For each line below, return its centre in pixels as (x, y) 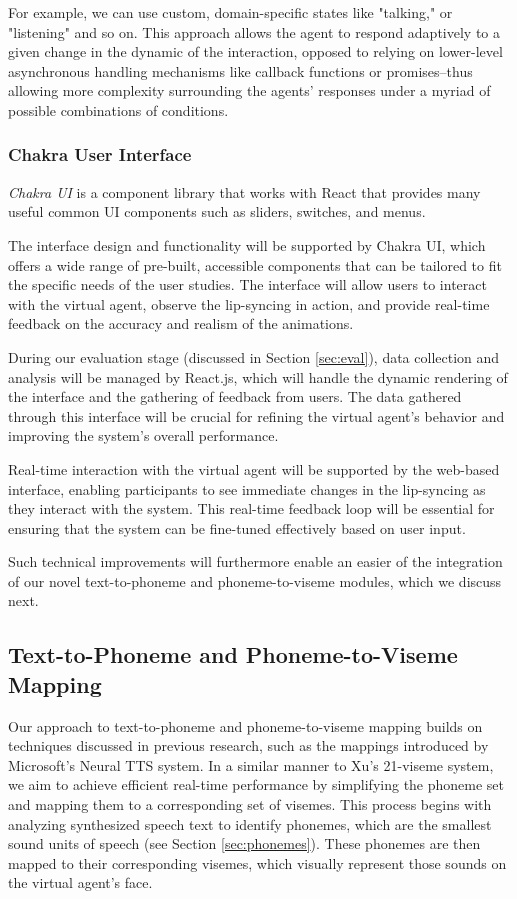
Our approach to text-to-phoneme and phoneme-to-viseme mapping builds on (245, 725)
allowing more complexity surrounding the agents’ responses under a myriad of (249, 90)
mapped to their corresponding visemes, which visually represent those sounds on (257, 862)
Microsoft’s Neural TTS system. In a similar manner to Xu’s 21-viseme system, (251, 764)
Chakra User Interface (100, 154)
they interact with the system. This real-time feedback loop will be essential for (251, 508)
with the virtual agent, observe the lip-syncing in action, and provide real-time (249, 303)
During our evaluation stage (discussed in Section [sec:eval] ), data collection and (254, 356)
